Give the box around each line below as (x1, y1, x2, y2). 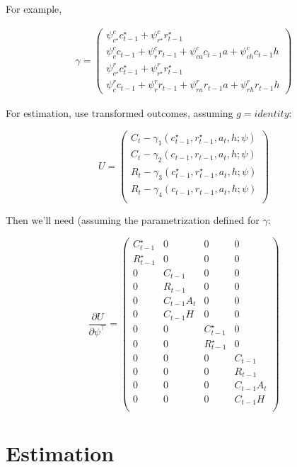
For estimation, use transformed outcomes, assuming (6, 106, 233, 120)
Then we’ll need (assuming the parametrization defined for (6, 213, 260, 227)
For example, (6, 1, 62, 16)
